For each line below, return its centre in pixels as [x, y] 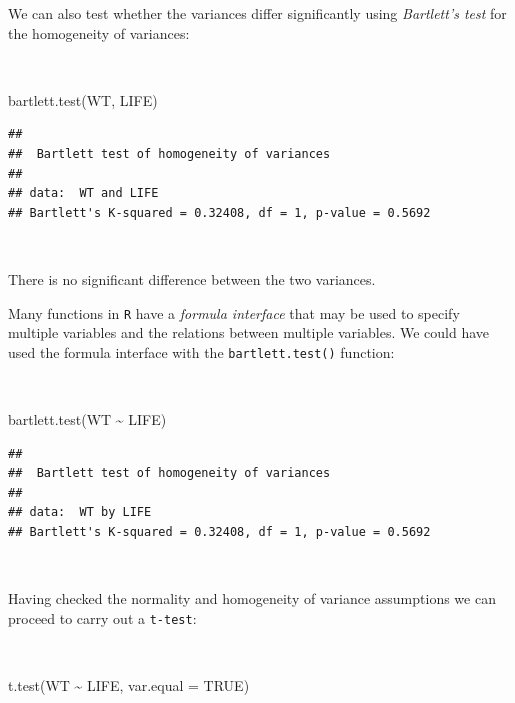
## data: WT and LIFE [83, 193]
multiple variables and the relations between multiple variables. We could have [249, 332]
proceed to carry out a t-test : [102, 617]
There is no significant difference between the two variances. [192, 278]
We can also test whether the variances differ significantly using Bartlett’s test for [257, 13]
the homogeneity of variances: [99, 32]
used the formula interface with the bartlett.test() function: [201, 351]
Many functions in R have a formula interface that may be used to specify [234, 312]
